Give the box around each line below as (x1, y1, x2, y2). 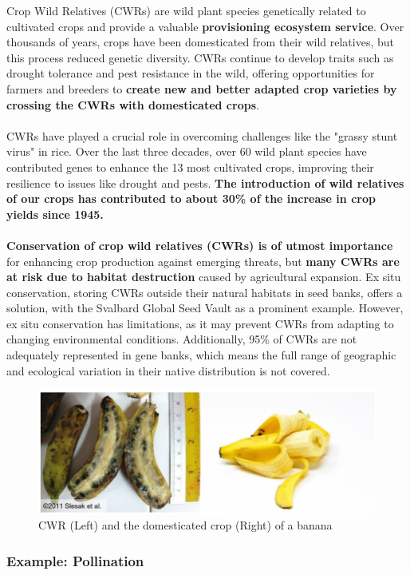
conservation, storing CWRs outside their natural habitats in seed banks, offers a (6, 284, 403, 300)
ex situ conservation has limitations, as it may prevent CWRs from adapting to (6, 315, 394, 331)
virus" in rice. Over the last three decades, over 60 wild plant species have (6, 143, 367, 160)
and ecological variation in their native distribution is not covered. (6, 362, 330, 379)
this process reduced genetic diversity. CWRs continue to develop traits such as (6, 49, 394, 65)
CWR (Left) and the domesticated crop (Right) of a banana (38, 517, 333, 533)
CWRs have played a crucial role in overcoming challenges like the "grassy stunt (6, 127, 398, 144)
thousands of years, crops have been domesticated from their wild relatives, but (6, 34, 394, 50)
